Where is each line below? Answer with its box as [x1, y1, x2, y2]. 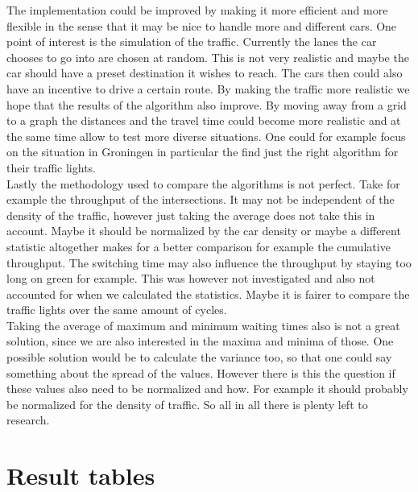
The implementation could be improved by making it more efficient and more [6, 2, 388, 18]
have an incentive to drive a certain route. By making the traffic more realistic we [6, 80, 410, 97]
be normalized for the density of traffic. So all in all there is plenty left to [6, 395, 368, 412]
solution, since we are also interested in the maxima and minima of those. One [6, 333, 394, 349]
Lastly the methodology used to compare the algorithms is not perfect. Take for [6, 175, 400, 192]
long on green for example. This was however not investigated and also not [6, 270, 375, 287]
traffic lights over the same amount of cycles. [6, 301, 227, 318]
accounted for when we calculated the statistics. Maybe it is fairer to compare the [6, 285, 410, 302]
